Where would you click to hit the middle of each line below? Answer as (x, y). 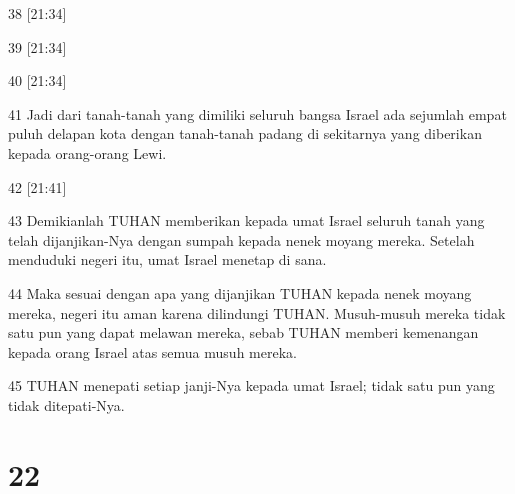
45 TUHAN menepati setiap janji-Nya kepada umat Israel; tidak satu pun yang (251, 385)
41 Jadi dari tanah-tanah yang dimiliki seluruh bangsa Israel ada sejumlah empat (257, 113)
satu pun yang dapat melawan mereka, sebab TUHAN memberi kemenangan (243, 332)
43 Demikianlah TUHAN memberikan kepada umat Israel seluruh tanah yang (246, 220)
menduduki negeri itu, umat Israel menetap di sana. (167, 259)
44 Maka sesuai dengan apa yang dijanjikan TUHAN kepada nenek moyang (240, 292)
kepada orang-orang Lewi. (87, 152)
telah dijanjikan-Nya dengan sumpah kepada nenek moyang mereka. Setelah (241, 239)
